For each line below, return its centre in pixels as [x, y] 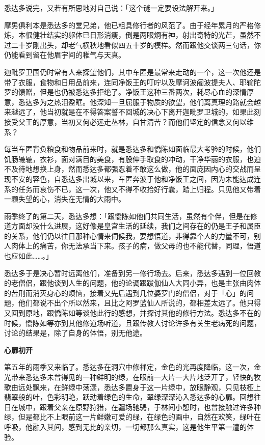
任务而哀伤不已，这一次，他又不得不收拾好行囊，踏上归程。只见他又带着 [139, 189]
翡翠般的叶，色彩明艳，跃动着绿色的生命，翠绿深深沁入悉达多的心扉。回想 [129, 397]
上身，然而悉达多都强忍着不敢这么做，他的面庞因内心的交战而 [150, 169]
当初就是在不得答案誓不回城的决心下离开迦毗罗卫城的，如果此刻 [154, 112]
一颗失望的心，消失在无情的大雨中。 [65, 199]
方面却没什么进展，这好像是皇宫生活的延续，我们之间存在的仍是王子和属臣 [136, 226]
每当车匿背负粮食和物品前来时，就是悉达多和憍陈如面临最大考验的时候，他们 [132, 149]
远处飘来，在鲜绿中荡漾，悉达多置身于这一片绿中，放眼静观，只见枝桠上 [139, 387]
